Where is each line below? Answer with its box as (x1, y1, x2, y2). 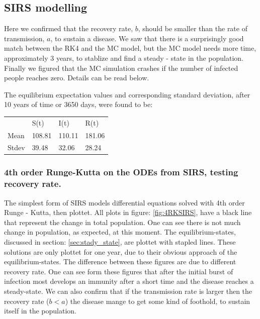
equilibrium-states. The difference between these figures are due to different (4, 256, 236, 267)
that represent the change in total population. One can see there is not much (4, 217, 241, 227)
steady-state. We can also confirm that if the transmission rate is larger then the (4, 285, 252, 296)
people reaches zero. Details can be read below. (4, 72, 149, 83)
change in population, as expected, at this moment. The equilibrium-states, (4, 227, 236, 237)
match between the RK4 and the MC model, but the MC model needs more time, (4, 43, 256, 53)
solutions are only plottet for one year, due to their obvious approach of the (4, 246, 237, 257)
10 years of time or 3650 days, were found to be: (4, 99, 153, 110)
